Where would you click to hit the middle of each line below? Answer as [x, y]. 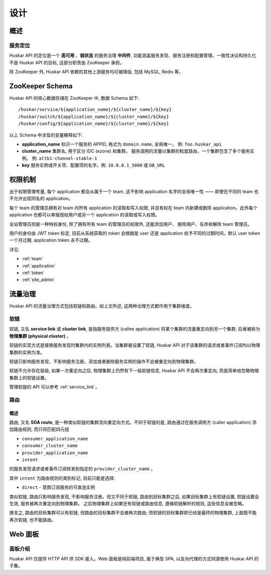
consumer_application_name [55, 439]
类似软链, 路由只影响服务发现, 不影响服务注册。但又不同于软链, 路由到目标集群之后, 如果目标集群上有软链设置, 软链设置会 [134, 496]
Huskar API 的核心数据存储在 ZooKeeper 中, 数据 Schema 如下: [74, 98]
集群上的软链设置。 [29, 378]
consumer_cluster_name [50, 446]
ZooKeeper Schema [41, 86]
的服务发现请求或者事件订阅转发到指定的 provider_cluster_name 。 [82, 469]
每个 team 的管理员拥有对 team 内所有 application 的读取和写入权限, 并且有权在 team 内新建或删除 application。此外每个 [133, 208]
